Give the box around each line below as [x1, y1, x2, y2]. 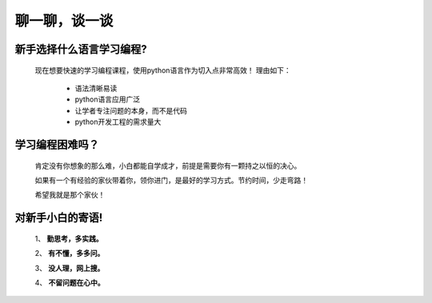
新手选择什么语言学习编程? [14, 42, 147, 56]
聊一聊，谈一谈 [14, 12, 114, 30]
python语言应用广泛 [74, 94, 140, 104]
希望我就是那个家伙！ [34, 190, 106, 200]
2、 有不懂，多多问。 [34, 249, 105, 258]
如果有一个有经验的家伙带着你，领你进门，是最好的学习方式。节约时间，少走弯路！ [34, 175, 308, 185]
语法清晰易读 [74, 83, 118, 93]
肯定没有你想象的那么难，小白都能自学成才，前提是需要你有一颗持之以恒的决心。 [34, 161, 302, 170]
